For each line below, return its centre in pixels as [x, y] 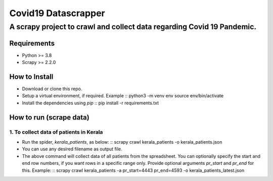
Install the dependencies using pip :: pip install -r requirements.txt [90, 103]
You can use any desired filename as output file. [72, 149]
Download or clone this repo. [52, 89]
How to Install [31, 76]
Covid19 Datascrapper [57, 13]
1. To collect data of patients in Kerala [56, 132]
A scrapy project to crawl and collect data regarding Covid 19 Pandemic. [133, 27]
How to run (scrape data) [49, 117]
